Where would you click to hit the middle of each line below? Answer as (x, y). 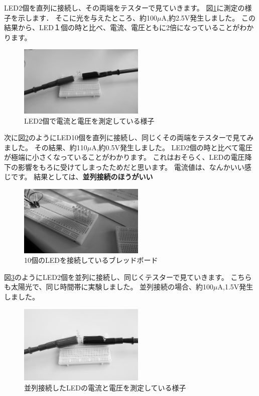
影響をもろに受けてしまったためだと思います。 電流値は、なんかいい (131, 167)
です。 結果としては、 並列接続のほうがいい (82, 177)
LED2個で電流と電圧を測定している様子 (89, 120)
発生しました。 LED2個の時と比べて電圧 (186, 147)
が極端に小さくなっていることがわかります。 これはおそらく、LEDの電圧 (124, 157)
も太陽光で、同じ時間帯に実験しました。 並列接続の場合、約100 (109, 287)
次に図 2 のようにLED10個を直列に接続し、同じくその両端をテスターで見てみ (129, 137)
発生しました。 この (223, 17)
